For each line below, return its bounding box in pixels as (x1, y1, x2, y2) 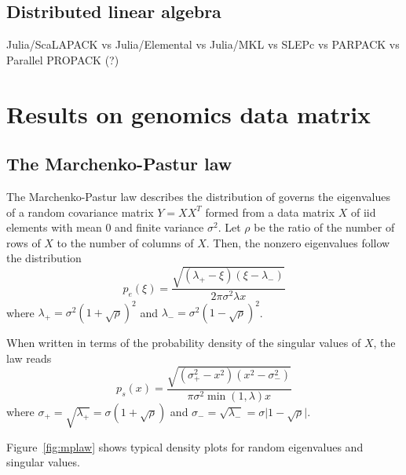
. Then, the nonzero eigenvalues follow (206, 234, 390, 250)
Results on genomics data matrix (6, 97, 371, 130)
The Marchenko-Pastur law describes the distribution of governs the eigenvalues (6, 188, 390, 204)
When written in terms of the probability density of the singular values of (6, 334, 361, 351)
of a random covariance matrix (6, 203, 154, 220)
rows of (6, 234, 41, 250)
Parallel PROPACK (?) (6, 51, 119, 68)
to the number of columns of (57, 234, 194, 250)
